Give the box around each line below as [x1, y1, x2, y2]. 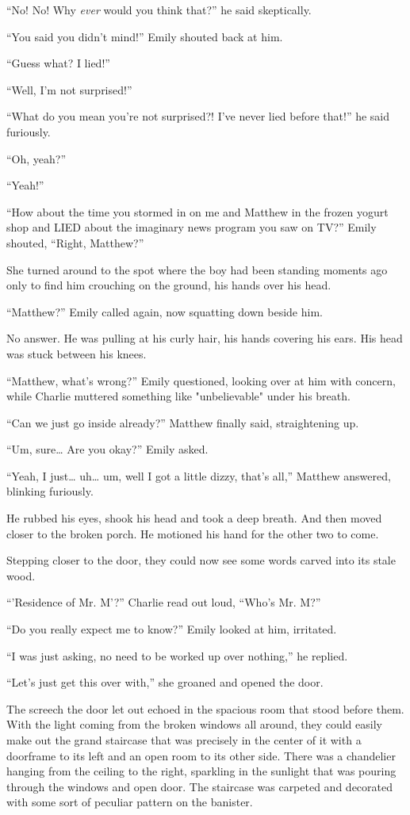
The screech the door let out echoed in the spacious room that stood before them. [6, 700, 404, 717]
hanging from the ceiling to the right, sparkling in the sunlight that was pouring [6, 763, 397, 779]
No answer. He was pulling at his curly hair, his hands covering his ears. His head [6, 330, 403, 346]
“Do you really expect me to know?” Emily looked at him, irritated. [6, 621, 337, 637]
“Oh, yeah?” [6, 150, 67, 166]
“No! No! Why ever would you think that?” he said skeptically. [6, 2, 312, 17]
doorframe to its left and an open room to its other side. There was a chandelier [6, 747, 396, 763]
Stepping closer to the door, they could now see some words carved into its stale [6, 552, 396, 568]
